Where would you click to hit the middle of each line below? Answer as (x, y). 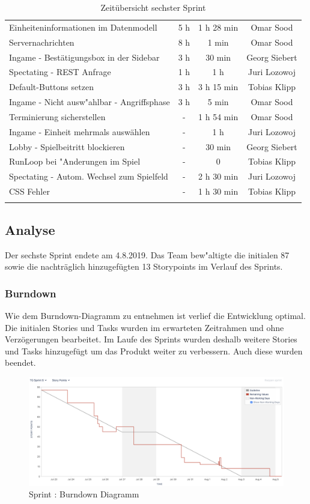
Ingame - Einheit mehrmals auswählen (80, 131)
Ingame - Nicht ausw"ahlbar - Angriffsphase (90, 102)
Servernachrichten (42, 42)
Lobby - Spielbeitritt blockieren (67, 146)
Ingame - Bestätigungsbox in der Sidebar (84, 57)
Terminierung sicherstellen (57, 116)
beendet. (20, 363)
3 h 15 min (218, 87)
